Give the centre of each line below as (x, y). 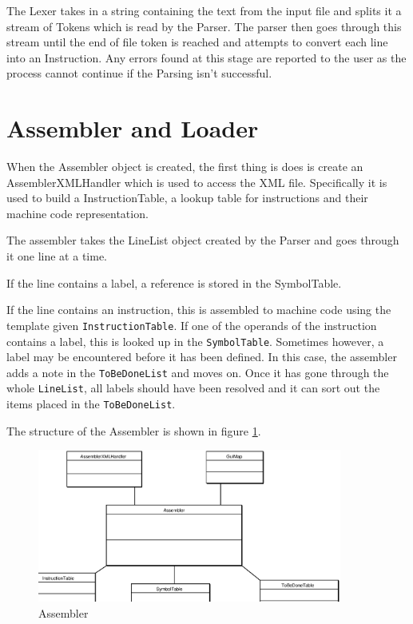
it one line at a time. (57, 256)
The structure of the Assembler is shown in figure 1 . (134, 430)
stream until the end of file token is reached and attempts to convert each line (197, 42)
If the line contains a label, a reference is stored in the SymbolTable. (174, 282)
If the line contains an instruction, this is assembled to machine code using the (199, 310)
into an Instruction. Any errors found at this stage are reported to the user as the (206, 57)
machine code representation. (77, 213)
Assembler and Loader (133, 128)
